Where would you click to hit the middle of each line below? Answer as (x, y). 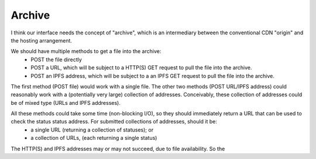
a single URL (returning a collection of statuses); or (92, 130)
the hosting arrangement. (42, 40)
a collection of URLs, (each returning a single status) (94, 138)
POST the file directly (56, 59)
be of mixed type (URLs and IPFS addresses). (66, 103)
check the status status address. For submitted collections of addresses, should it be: (114, 122)
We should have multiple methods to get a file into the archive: (86, 51)
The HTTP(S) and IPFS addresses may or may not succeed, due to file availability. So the (118, 149)
